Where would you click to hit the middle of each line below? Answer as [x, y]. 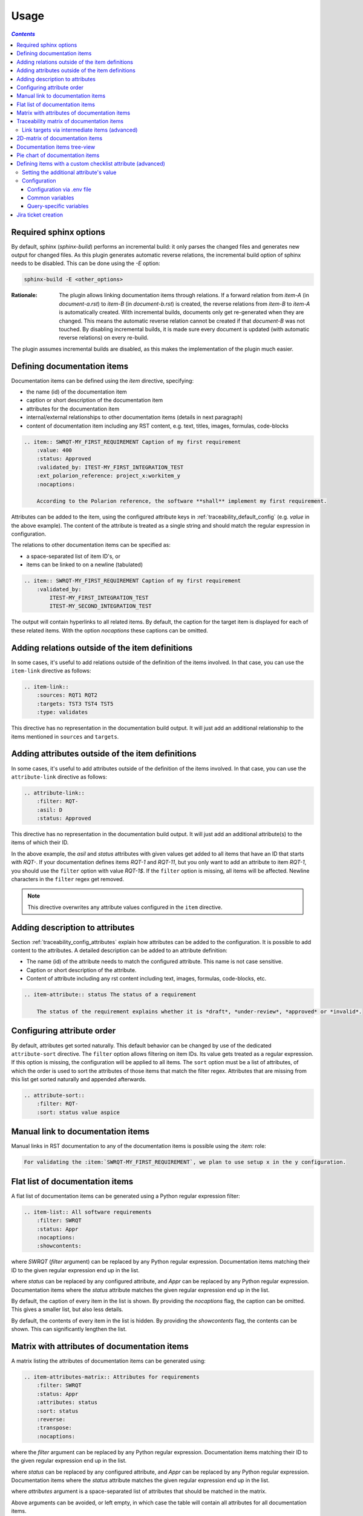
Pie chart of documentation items [58, 155]
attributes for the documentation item [73, 409]
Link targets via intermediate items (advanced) [80, 130]
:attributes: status [67, 1403]
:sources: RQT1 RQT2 [67, 695]
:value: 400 [54, 450]
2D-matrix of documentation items [60, 138]
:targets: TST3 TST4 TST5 [75, 704]
